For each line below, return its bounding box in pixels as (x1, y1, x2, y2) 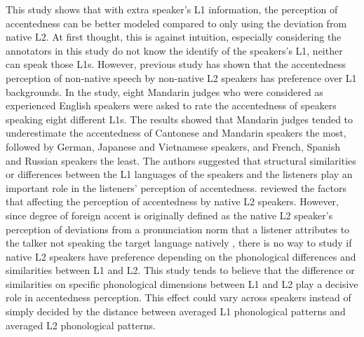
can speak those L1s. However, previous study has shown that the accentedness (6, 57, 346, 71)
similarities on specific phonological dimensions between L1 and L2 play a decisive (6, 276, 358, 291)
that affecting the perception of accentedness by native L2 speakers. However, (6, 194, 339, 209)
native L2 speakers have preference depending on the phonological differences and (6, 249, 356, 263)
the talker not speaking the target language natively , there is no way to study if (6, 235, 352, 250)
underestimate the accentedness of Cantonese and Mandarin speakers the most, (6, 125, 346, 140)
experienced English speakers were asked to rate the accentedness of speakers (6, 98, 337, 113)
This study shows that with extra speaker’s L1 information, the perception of (6, 2, 338, 16)
